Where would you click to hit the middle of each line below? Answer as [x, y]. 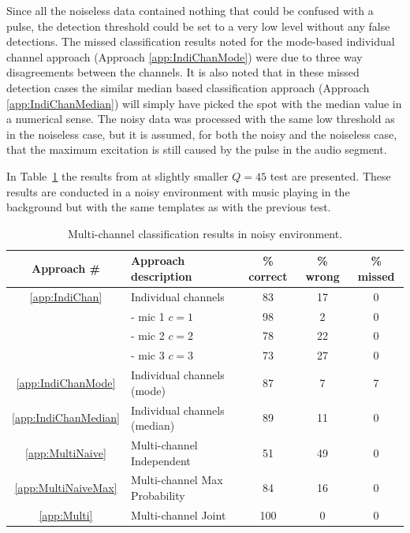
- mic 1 [147, 316]
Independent [160, 460]
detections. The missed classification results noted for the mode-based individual [201, 41]
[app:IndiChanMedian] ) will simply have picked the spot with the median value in [204, 103]
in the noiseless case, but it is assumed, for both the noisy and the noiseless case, [202, 134]
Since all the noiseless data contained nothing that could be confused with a [190, 10]
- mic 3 [147, 355]
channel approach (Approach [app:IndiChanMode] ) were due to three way [184, 56]
